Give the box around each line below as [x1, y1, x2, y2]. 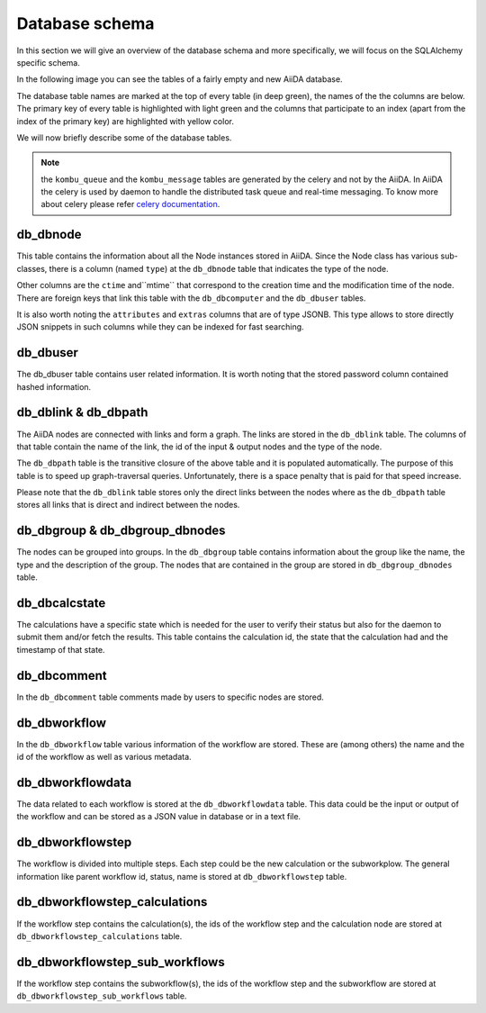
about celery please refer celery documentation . [40, 199, 220, 210]
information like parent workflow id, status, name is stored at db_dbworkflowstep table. [16, 871, 347, 882]
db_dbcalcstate [16, 595, 106, 611]
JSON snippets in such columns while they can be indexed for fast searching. [16, 321, 305, 332]
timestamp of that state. [16, 644, 105, 655]
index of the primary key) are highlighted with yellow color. [16, 115, 234, 126]
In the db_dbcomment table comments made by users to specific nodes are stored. [16, 692, 324, 702]
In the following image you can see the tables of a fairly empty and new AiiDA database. [16, 74, 343, 85]
